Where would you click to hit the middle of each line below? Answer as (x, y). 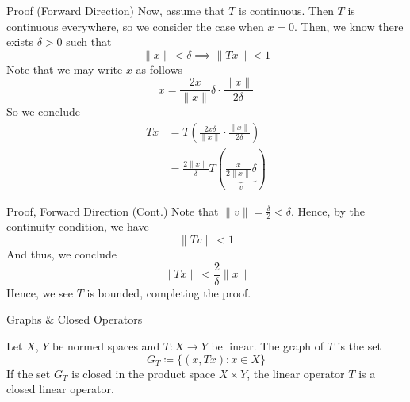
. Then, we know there (349, 26)
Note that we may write (65, 69)
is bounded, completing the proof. (169, 292)
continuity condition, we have (78, 226)
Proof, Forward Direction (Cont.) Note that (113, 211)
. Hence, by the (328, 211)
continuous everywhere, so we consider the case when (135, 26)
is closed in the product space (144, 373)
